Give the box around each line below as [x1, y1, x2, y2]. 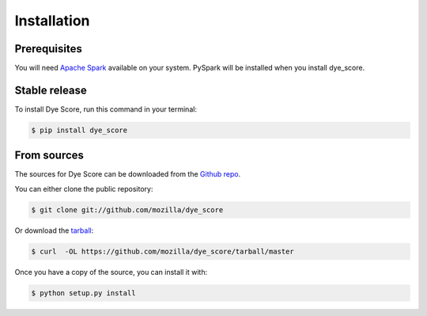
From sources [14, 149, 85, 162]
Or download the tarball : [14, 226, 94, 235]
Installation [14, 12, 90, 29]
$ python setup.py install [31, 288, 136, 297]
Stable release [14, 83, 87, 97]
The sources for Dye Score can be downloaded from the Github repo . [14, 169, 241, 179]
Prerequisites [14, 42, 82, 55]
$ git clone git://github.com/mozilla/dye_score [31, 205, 224, 214]
